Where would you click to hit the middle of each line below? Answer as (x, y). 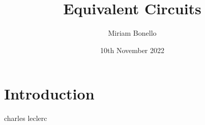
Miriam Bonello (132, 33)
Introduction (49, 94)
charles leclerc (26, 118)
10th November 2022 (132, 50)
